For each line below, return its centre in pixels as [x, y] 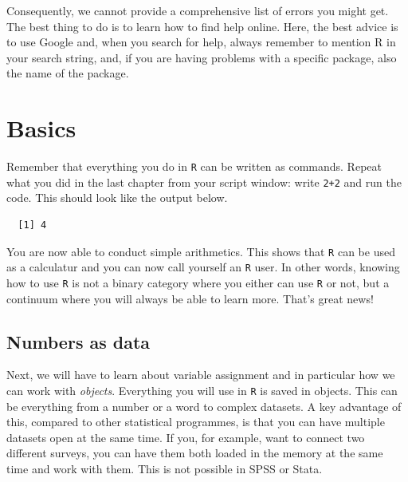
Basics [41, 128]
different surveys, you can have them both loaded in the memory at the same [195, 453]
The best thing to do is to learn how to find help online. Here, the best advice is [202, 26]
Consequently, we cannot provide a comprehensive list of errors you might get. [198, 10]
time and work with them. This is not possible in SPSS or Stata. [165, 468]
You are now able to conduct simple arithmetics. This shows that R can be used [201, 251]
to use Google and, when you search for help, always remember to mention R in [201, 42]
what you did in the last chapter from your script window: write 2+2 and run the [204, 182]
